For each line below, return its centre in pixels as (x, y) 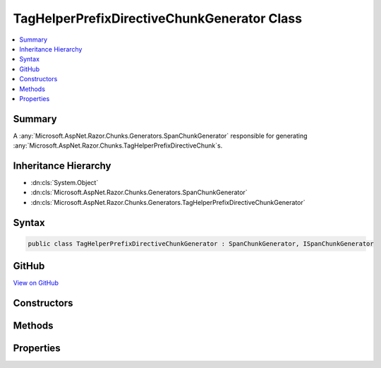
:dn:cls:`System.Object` (65, 183)
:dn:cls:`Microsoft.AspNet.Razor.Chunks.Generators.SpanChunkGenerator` (139, 192)
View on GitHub (36, 283)
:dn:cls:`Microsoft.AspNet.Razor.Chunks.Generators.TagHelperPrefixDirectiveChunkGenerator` (168, 202)
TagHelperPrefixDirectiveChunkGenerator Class (158, 18)
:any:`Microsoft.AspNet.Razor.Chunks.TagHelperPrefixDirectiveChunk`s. (118, 146)
